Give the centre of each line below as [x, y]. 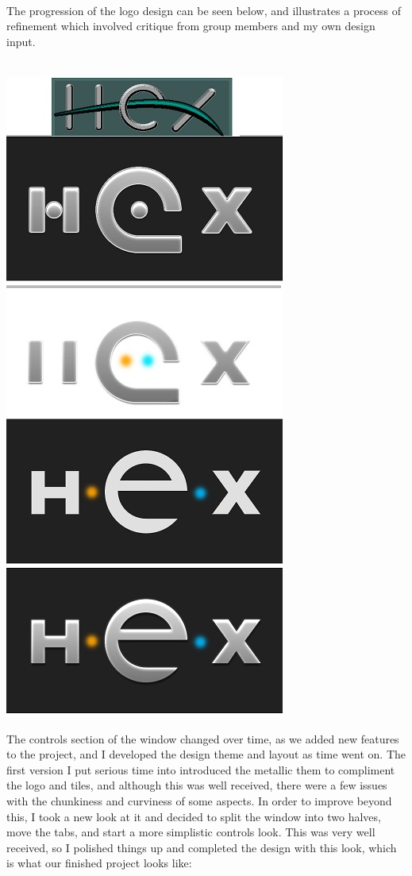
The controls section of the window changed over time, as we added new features [203, 738]
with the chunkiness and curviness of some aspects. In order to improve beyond [199, 800]
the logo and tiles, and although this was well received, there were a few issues [197, 785]
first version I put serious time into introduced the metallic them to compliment [201, 769]
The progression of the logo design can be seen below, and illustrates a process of [204, 10]
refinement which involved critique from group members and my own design [191, 26]
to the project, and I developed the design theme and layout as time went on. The [206, 754]
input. [21, 41]
